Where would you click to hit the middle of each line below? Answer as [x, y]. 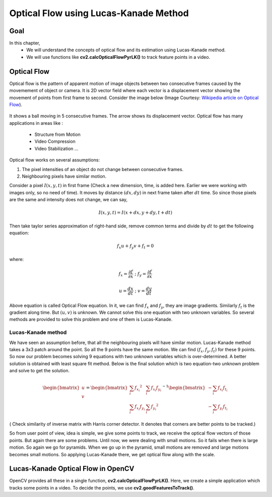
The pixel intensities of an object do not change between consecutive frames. [103, 169]
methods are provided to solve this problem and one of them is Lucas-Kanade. [91, 319]
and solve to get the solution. [40, 371]
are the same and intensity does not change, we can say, [69, 200]
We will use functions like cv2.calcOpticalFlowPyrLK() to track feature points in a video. [118, 57]
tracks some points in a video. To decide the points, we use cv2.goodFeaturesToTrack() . [102, 487]
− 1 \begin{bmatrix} [184, 387]
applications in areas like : [36, 123]
